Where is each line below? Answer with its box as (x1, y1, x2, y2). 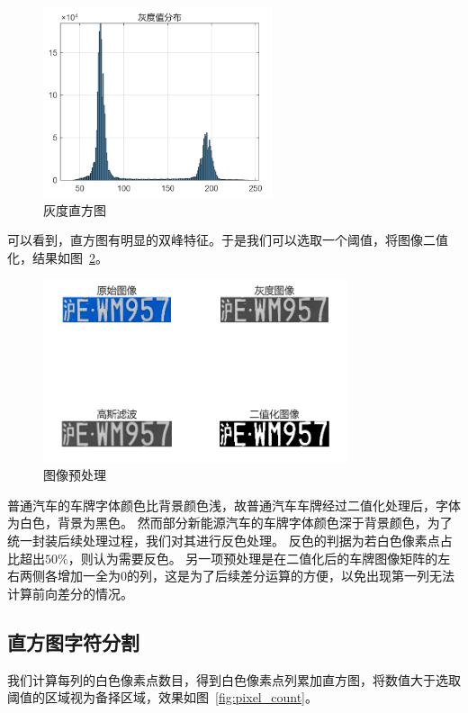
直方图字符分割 (7, 627, 139, 655)
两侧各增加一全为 (19, 566, 121, 585)
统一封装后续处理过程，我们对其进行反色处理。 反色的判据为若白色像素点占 (7, 530, 453, 549)
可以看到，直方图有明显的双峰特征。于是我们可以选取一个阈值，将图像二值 (7, 230, 448, 249)
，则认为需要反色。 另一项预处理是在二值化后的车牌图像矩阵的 (67, 548, 438, 567)
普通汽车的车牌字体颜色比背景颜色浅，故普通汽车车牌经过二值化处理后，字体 (7, 495, 461, 514)
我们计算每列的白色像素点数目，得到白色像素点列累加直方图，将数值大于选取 (7, 670, 461, 689)
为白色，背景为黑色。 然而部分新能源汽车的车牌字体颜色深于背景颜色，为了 (7, 513, 453, 532)
